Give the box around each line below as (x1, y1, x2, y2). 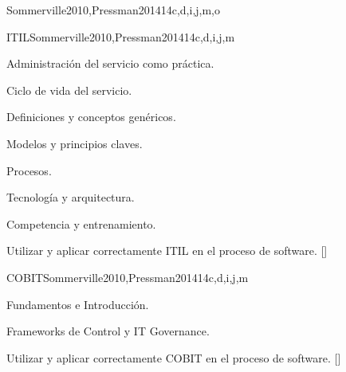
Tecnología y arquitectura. (6, 189, 135, 206)
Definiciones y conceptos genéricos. (6, 108, 176, 125)
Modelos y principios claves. (6, 135, 143, 151)
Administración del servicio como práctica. (6, 55, 214, 72)
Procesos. (6, 162, 52, 178)
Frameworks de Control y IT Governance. (6, 323, 210, 339)
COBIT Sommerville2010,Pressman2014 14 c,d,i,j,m (6, 268, 249, 285)
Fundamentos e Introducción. (6, 296, 149, 312)
